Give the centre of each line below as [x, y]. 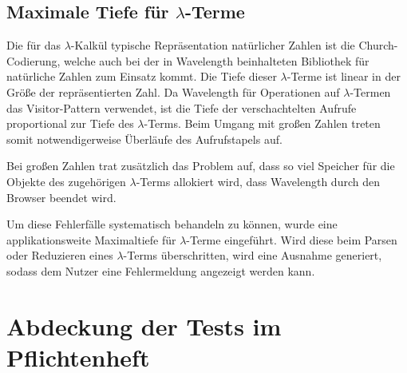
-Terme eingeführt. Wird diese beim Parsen [292, 239]
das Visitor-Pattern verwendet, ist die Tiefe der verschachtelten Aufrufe [182, 107]
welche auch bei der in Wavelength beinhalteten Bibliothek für [217, 60]
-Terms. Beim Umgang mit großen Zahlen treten [262, 123]
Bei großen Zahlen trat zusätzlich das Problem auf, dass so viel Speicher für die [201, 166]
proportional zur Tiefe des [70, 123]
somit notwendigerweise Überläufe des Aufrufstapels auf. [144, 139]
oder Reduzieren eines [60, 255]
